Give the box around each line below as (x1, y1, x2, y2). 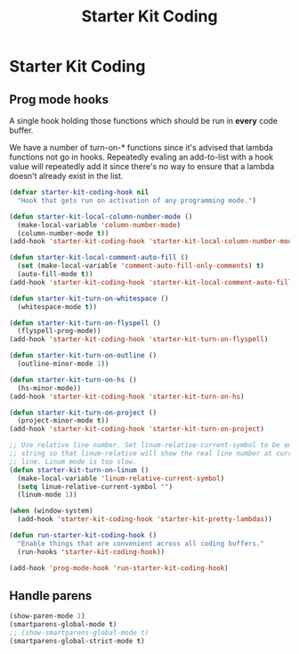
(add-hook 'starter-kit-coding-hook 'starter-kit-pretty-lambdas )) (17, 515, 273, 524)
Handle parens (9, 588, 93, 603)
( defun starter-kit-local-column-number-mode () (9, 212, 193, 221)
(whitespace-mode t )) (17, 302, 98, 311)
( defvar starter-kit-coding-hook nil (9, 188, 149, 197)
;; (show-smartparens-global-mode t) (9, 628, 149, 638)
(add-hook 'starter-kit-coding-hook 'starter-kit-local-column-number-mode (9, 237, 296, 246)
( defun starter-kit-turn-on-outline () (9, 351, 158, 360)
